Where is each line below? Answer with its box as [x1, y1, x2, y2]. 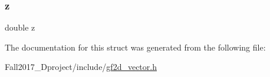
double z [5, 21, 35, 34]
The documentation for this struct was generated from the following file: [5, 41, 266, 53]
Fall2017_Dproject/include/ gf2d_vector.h [5, 61, 157, 73]
